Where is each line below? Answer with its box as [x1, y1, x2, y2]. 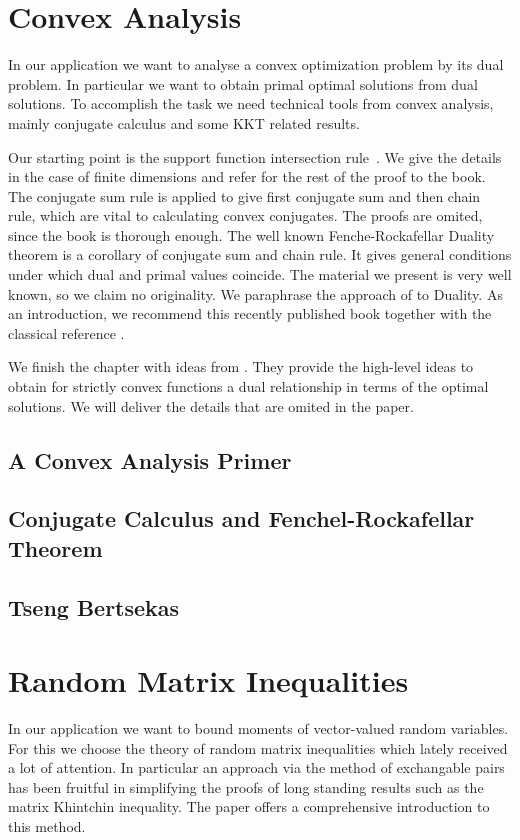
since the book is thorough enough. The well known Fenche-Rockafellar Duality [8, 224, 495, 245]
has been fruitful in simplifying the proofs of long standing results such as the [8, 776, 484, 797]
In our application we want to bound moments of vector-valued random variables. [8, 718, 509, 739]
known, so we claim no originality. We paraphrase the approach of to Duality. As [8, 283, 503, 304]
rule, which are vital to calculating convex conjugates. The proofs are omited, [8, 205, 483, 226]
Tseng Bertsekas [8, 591, 180, 622]
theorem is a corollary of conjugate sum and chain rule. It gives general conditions [8, 244, 512, 265]
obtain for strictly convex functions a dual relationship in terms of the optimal [8, 376, 489, 397]
